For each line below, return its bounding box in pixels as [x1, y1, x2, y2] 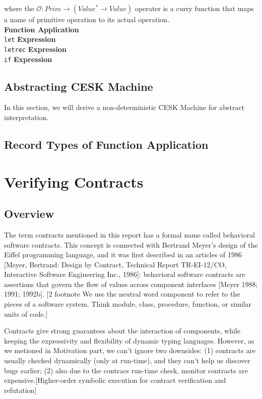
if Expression [4, 53, 52, 64]
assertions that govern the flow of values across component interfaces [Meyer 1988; [4, 278, 258, 289]
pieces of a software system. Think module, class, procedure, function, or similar [4, 299, 252, 309]
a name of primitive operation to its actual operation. [4, 14, 170, 24]
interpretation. [4, 111, 49, 122]
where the [4, 3, 34, 13]
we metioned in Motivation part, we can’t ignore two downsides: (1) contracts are [4, 345, 255, 356]
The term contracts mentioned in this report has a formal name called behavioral [4, 229, 255, 240]
